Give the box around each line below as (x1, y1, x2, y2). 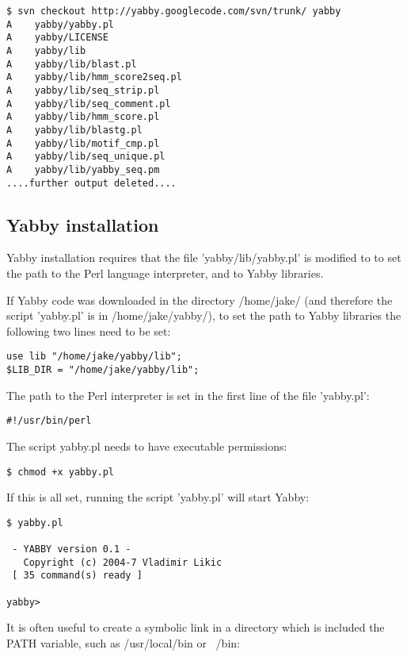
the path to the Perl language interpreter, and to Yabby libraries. (6, 264, 324, 281)
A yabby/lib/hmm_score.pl (6, 111, 160, 123)
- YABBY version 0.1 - (12, 544, 131, 555)
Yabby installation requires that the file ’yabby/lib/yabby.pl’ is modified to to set (6, 249, 401, 266)
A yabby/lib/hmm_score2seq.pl (6, 71, 182, 83)
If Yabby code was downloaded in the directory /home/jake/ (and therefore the (6, 291, 393, 308)
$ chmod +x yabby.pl (6, 466, 115, 478)
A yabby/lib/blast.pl (6, 58, 137, 70)
